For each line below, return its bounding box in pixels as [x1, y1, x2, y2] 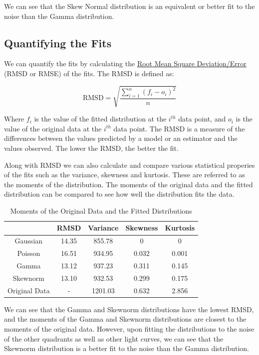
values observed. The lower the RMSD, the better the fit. [4, 142, 179, 153]
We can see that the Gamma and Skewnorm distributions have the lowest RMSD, [4, 304, 254, 314]
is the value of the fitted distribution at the [34, 114, 167, 124]
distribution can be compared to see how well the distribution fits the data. [4, 189, 235, 199]
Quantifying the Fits [4, 35, 112, 50]
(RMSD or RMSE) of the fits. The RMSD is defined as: [4, 68, 174, 78]
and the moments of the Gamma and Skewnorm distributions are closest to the [4, 314, 247, 324]
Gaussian [14, 236, 43, 246]
